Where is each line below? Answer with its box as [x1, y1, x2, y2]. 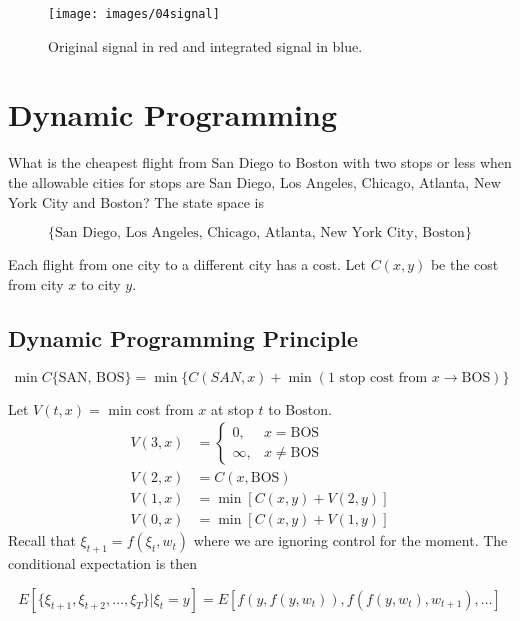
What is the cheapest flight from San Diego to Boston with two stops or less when [8, 152, 512, 173]
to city [80, 273, 121, 294]
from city [8, 273, 64, 294]
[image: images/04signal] [48, 7, 220, 21]
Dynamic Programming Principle [8, 322, 358, 353]
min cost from [108, 398, 194, 419]
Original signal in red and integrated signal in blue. [48, 35, 363, 56]
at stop [210, 398, 254, 419]
